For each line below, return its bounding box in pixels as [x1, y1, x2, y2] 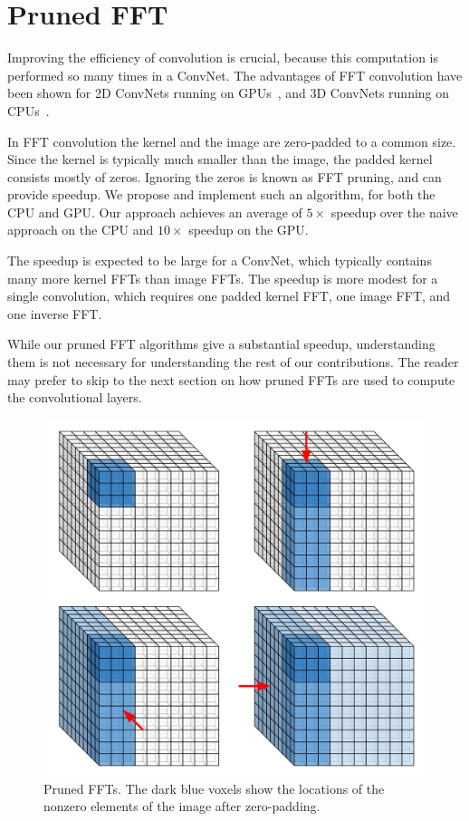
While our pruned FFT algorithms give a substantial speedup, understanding [7, 334, 435, 353]
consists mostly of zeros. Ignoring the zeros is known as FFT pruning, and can [7, 167, 442, 186]
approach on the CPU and [7, 220, 154, 239]
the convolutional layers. [7, 388, 142, 407]
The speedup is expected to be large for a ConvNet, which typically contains [7, 251, 432, 270]
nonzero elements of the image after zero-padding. [43, 797, 321, 816]
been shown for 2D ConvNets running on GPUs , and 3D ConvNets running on [7, 83, 450, 102]
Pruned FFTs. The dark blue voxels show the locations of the [43, 778, 385, 797]
